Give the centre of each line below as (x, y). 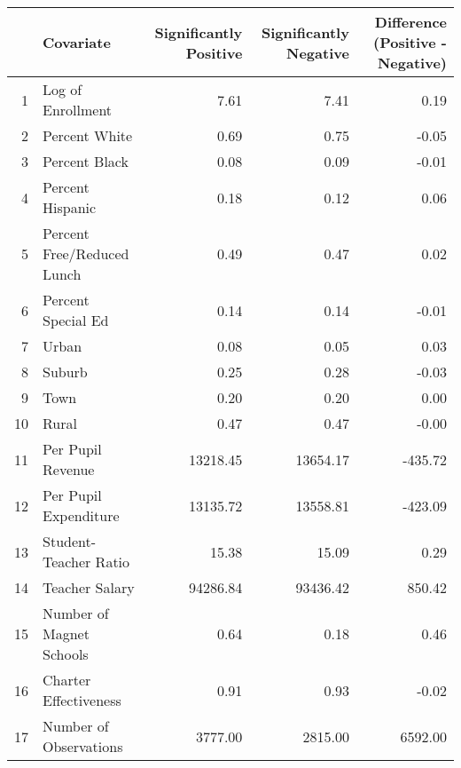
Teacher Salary (89, 587)
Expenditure (81, 515)
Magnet (66, 633)
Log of (63, 89)
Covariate (77, 42)
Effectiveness (82, 700)
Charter (67, 680)
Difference (410, 22)
